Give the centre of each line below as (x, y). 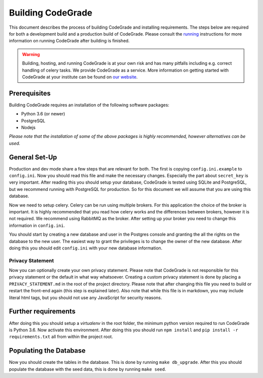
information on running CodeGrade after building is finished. (69, 41)
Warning (31, 54)
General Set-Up (33, 157)
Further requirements (42, 312)
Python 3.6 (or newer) (43, 114)
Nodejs (28, 127)
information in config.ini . (37, 225)
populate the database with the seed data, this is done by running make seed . (88, 369)
